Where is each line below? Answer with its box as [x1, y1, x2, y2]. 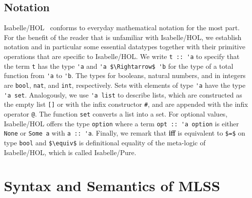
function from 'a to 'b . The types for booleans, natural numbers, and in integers [4, 70, 246, 80]
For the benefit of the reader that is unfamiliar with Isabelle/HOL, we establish [4, 32, 242, 42]
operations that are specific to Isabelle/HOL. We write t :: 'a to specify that [4, 51, 240, 61]
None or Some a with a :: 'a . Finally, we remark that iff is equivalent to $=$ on [4, 128, 246, 138]
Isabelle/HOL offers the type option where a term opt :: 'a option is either [4, 118, 239, 128]
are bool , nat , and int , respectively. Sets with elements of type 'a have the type [4, 79, 246, 90]
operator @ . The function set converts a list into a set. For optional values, [4, 108, 228, 119]
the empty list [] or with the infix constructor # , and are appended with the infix [4, 99, 248, 109]
